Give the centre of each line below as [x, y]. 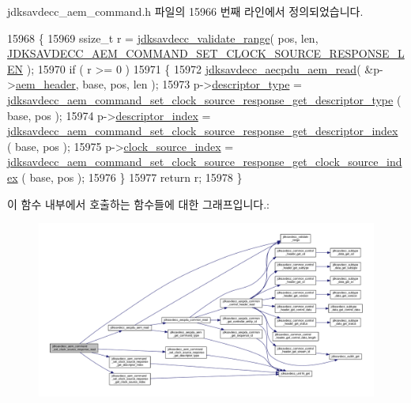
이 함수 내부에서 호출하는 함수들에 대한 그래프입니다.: [138, 203]
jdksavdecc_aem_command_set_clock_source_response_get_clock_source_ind [205, 162]
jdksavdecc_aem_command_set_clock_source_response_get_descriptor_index [203, 131]
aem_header [45, 84]
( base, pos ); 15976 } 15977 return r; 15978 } [132, 177]
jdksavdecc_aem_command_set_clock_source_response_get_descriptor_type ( [204, 99]
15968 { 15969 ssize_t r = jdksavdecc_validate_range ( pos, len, [163, 38]
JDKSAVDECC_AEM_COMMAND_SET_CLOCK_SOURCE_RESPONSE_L [206, 53]
